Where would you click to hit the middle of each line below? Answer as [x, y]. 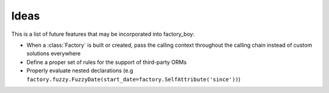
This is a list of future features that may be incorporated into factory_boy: [103, 34]
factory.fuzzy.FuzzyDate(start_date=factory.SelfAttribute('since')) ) [133, 79]
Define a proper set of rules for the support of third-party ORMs [107, 62]
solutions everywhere [54, 53]
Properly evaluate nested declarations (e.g [80, 71]
